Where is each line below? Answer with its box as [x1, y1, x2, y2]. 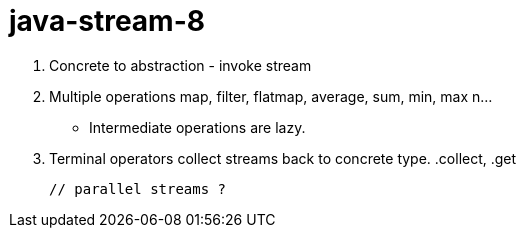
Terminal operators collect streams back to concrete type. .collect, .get [49, 149, 517, 167]
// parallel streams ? [49, 180, 227, 197]
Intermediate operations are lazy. [89, 118, 306, 136]
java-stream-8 [9, 4, 205, 38]
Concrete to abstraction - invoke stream [49, 56, 312, 74]
